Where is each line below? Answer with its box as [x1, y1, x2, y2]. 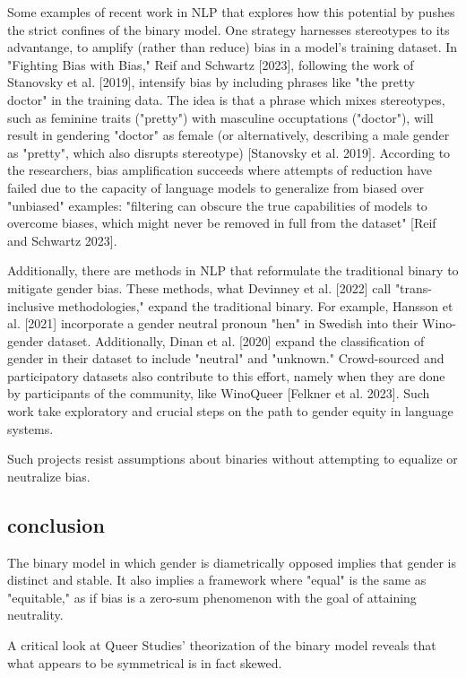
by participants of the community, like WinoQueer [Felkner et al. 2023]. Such [7, 384, 430, 403]
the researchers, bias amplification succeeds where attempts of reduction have [7, 161, 432, 179]
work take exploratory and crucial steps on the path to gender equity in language [7, 402, 453, 421]
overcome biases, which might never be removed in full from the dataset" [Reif [7, 213, 436, 232]
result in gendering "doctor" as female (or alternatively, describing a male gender [7, 126, 450, 144]
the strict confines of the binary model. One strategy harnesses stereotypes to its [7, 20, 450, 39]
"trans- [394, 278, 433, 297]
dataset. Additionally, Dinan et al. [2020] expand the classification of [47, 331, 425, 350]
